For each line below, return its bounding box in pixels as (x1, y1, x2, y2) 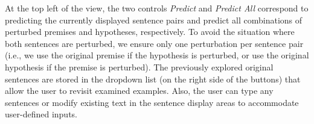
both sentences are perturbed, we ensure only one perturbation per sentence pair (5, 37, 304, 49)
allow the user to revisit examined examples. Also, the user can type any (5, 84, 274, 97)
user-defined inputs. (5, 108, 77, 120)
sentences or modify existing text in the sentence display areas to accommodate (5, 96, 299, 108)
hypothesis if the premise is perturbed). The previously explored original (5, 60, 274, 73)
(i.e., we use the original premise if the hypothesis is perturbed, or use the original (5, 49, 309, 61)
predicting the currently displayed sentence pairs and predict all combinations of (5, 13, 303, 26)
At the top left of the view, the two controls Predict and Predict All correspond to (5, 2, 309, 14)
